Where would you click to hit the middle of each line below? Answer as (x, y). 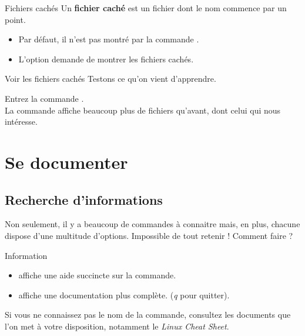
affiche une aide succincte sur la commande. (97, 275)
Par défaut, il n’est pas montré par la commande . (109, 39)
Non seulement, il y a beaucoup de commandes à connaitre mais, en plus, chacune (152, 224)
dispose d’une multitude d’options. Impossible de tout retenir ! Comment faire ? (149, 235)
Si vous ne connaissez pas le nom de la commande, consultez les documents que (148, 315)
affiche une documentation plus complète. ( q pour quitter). (124, 295)
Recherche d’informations (84, 199)
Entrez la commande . (44, 98)
